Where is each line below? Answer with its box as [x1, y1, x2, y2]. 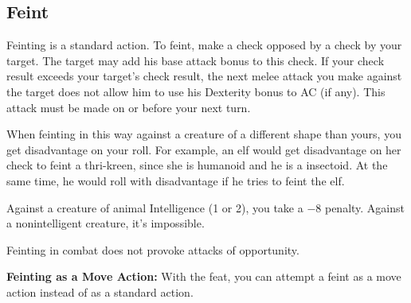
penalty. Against [324, 199, 405, 216]
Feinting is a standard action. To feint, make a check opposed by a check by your [6, 37, 402, 53]
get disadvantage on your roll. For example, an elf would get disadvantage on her [6, 141, 401, 157]
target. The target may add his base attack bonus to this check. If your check [6, 52, 385, 68]
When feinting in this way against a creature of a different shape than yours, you [6, 126, 401, 142]
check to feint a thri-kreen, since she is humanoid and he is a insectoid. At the [6, 157, 388, 173]
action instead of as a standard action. [6, 283, 194, 300]
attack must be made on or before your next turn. [6, 99, 251, 115]
